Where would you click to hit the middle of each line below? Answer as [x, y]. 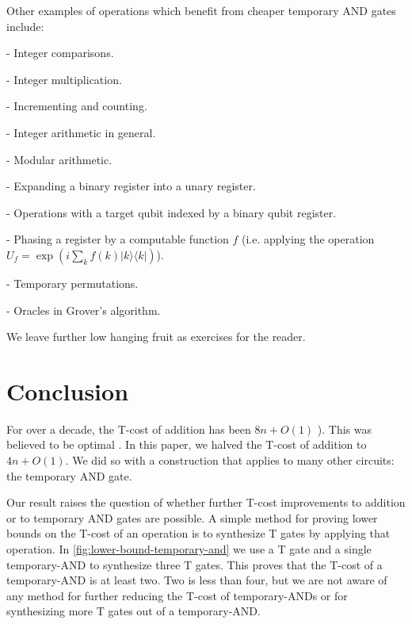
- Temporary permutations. [72, 283]
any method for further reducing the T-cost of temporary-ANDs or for [177, 595]
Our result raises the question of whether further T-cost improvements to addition [206, 502]
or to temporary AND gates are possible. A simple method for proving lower [192, 517]
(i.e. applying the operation [308, 239]
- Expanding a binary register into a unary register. [131, 186]
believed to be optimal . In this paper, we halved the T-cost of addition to [187, 444]
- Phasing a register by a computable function [118, 239]
